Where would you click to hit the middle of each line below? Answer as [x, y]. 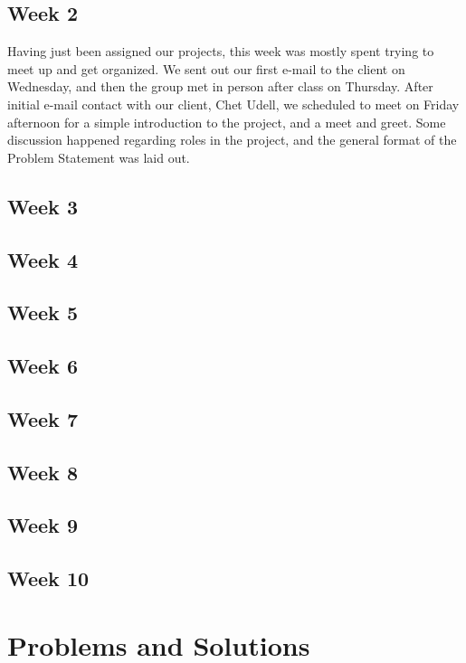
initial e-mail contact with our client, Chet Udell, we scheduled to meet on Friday [233, 104]
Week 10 [48, 578]
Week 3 [43, 206]
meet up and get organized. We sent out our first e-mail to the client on [206, 68]
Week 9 [43, 525]
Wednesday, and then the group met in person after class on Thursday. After [220, 86]
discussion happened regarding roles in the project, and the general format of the [232, 140]
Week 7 [43, 418]
